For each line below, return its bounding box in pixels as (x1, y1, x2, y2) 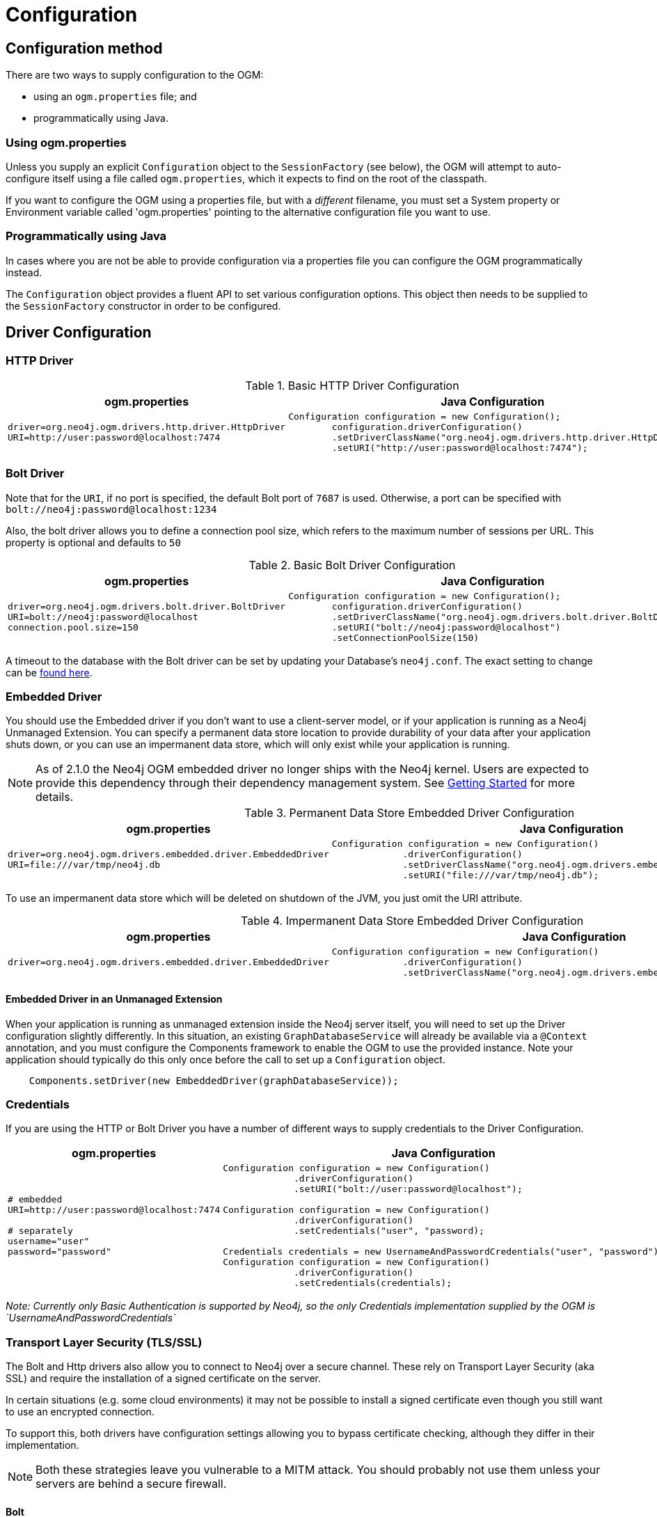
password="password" (8, 1246, 111, 1257)
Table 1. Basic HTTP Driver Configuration (245, 378, 459, 392)
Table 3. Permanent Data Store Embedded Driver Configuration (244, 806, 575, 820)
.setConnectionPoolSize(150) (331, 632, 480, 643)
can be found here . (6, 666, 93, 678)
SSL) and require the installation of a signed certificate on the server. (6, 1372, 322, 1385)
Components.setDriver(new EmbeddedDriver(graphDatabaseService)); (29, 1074, 399, 1086)
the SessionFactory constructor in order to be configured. (6, 299, 281, 312)
